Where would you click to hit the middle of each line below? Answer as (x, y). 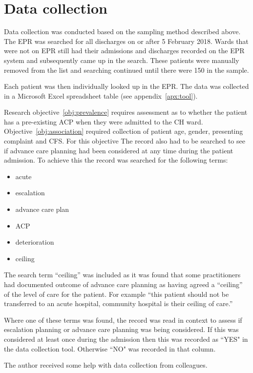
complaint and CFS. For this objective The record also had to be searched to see (125, 141)
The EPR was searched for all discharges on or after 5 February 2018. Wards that (126, 41)
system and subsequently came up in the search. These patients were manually (122, 60)
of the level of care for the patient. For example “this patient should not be (116, 294)
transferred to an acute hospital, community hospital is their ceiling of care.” (118, 303)
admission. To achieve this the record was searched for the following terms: (116, 160)
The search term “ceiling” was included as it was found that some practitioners (122, 275)
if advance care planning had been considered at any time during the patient (119, 150)
